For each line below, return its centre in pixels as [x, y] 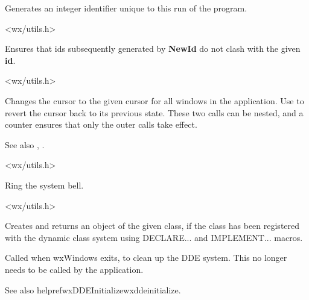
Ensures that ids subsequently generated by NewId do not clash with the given [153, 48]
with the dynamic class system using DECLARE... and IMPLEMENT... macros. [154, 237]
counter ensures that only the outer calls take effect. [101, 124]
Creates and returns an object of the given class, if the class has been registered [152, 226]
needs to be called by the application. [74, 269]
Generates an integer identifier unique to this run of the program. [126, 8]
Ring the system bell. [44, 185]
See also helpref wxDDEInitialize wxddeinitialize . [93, 289]
